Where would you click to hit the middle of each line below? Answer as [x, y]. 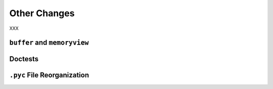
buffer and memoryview [49, 43]
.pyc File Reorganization [49, 75]
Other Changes [42, 13]
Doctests [24, 59]
